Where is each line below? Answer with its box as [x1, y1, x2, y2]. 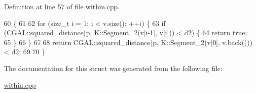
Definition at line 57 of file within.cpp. [4, 1, 120, 11]
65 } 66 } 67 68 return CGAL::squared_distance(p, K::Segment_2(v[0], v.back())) [4, 37, 253, 47]
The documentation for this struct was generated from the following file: [4, 63, 222, 73]
